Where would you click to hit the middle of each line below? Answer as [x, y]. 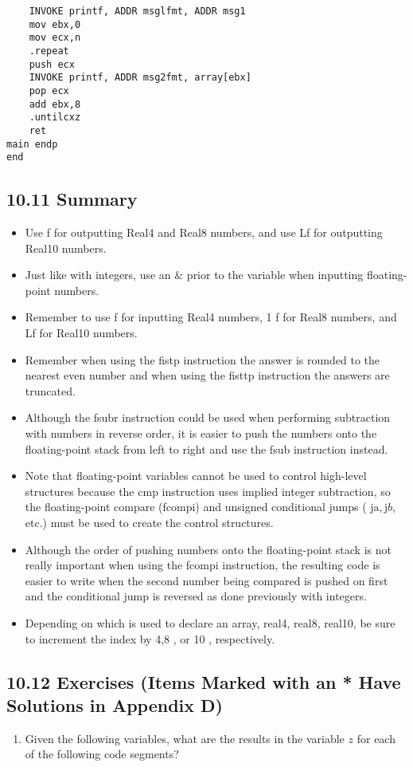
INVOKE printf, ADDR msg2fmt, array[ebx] [140, 78]
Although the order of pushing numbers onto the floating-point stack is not [208, 549]
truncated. [50, 390]
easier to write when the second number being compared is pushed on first [206, 580]
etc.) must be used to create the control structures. [149, 522]
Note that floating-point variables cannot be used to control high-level [196, 476]
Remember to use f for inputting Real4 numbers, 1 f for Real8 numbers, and [211, 317]
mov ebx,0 [55, 24]
